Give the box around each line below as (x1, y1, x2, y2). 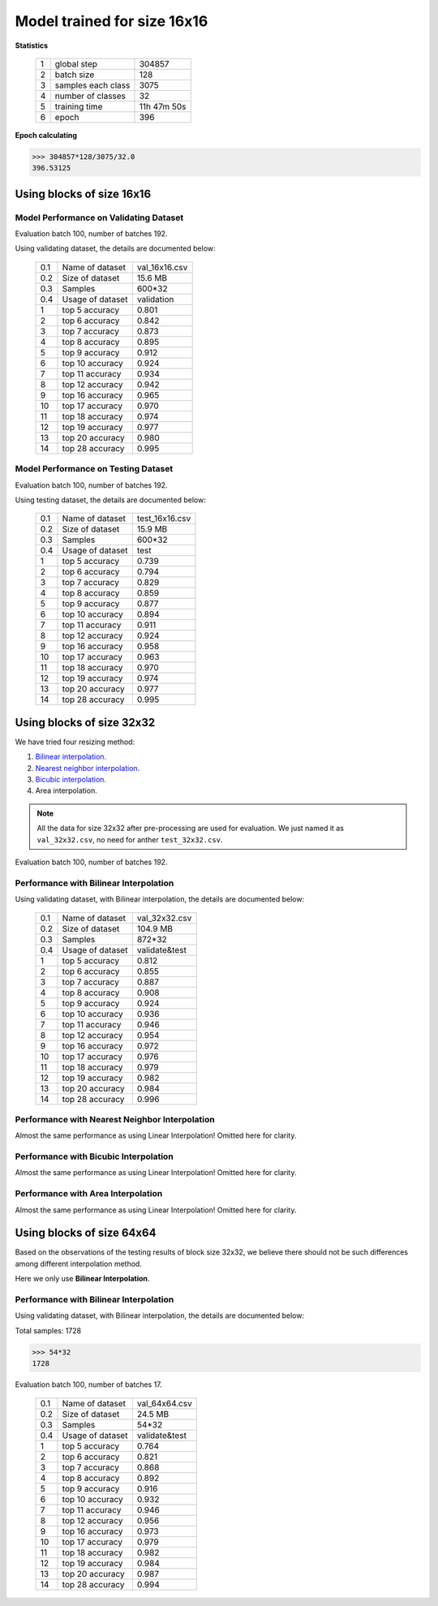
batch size (54, 69, 95, 80)
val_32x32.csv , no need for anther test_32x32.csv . (36, 834, 223, 844)
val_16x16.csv (136, 261, 188, 273)
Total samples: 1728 (15, 1325, 81, 1335)
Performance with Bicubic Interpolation (15, 1151, 174, 1162)
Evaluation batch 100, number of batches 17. (15, 1380, 162, 1389)
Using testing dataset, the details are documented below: (15, 495, 206, 505)
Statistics (15, 41, 49, 50)
